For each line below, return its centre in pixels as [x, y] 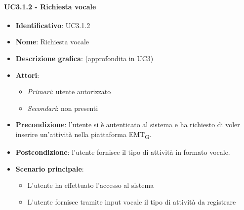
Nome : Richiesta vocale [52, 42]
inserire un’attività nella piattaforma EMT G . [83, 135]
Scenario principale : [50, 168]
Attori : [27, 75]
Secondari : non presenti [63, 108]
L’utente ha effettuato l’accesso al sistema [91, 185]
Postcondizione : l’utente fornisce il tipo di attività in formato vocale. [123, 152]
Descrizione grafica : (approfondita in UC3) [84, 58]
